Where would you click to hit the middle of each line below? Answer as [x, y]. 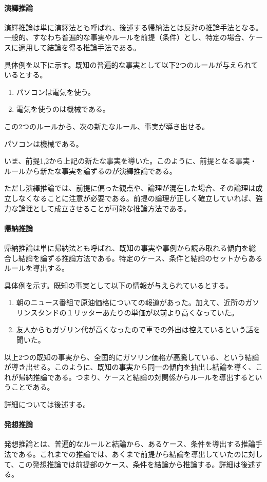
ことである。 [33, 387]
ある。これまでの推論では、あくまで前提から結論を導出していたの [130, 454]
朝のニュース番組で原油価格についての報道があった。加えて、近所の [131, 302]
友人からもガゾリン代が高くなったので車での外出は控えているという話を [138, 329]
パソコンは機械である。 [44, 143]
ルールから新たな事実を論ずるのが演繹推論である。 [90, 170]
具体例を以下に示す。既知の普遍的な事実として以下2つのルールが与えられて [131, 64]
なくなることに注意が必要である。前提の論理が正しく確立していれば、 [137, 198]
